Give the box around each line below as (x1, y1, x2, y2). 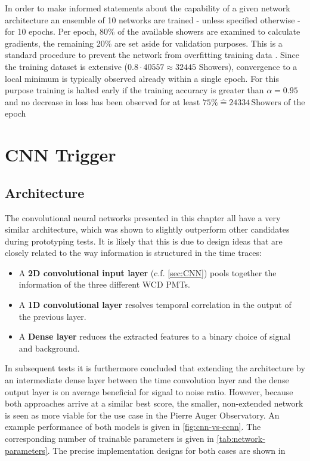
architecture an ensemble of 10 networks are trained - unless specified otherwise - (5, 13, 300, 26)
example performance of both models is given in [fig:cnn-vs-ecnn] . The (5, 420, 261, 433)
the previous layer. (18, 310, 86, 322)
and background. (18, 341, 80, 354)
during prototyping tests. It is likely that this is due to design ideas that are (5, 234, 283, 247)
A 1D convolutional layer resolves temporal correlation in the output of (18, 298, 292, 311)
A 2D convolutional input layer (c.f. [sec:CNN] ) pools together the (18, 266, 277, 279)
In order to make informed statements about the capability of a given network (5, 2, 290, 14)
